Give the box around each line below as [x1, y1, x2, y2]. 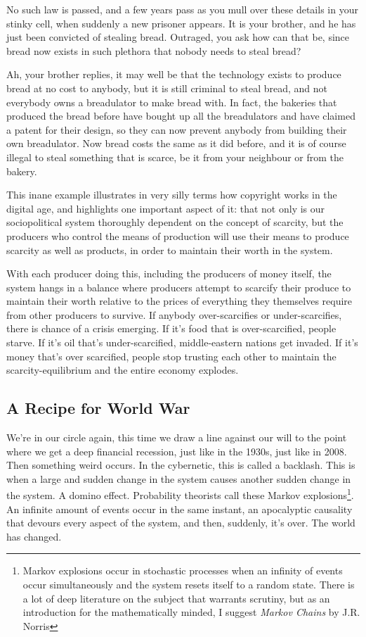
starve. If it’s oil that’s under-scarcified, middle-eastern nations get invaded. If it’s [6, 335, 358, 350]
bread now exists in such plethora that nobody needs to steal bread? [6, 43, 301, 58]
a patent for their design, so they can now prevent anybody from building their [6, 122, 347, 137]
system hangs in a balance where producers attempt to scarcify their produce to [6, 279, 351, 294]
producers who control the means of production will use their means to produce [6, 228, 349, 243]
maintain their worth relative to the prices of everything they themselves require [6, 294, 353, 308]
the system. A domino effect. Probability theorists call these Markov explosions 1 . [6, 486, 354, 503]
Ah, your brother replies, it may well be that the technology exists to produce [6, 67, 341, 82]
